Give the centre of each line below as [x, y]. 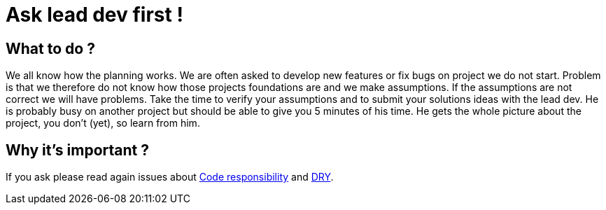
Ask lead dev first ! [94, 15]
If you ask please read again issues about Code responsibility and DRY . [170, 177]
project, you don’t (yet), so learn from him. [103, 123]
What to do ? [50, 48]
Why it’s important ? [77, 150]
